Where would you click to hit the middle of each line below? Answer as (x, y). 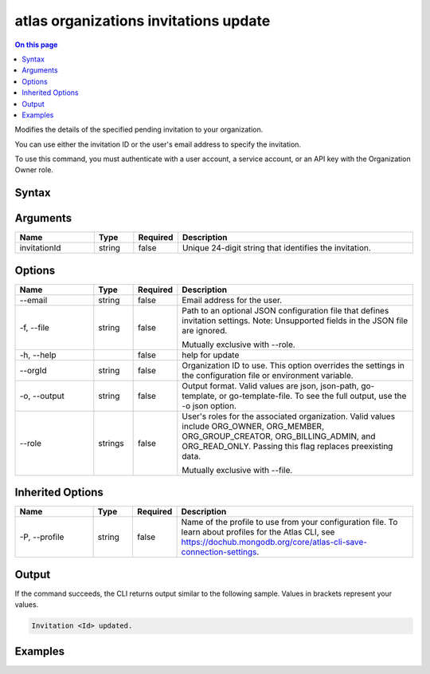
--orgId (33, 370)
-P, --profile (42, 537)
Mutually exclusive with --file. (237, 470)
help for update (211, 355)
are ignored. (205, 330)
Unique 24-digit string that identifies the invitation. (277, 248)
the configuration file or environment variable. (268, 375)
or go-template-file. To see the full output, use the (313, 396)
